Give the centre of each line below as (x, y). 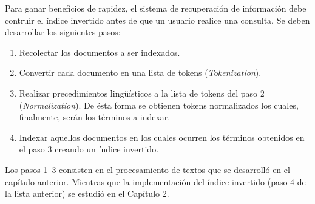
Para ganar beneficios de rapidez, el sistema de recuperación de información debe (156, 8)
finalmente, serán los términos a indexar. (95, 117)
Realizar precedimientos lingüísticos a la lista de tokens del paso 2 (142, 93)
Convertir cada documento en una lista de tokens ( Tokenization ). (140, 73)
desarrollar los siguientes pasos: (63, 32)
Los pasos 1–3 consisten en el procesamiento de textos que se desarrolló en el (147, 169)
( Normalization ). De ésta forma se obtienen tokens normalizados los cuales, (159, 105)
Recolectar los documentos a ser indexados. (100, 52)
